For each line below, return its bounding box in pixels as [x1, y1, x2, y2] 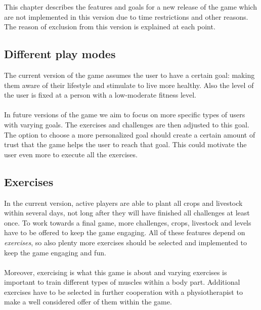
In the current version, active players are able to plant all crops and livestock [4, 197, 243, 208]
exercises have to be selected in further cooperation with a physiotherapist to [4, 286, 243, 297]
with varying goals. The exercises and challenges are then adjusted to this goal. [4, 119, 249, 129]
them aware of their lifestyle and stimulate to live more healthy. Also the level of [4, 79, 254, 90]
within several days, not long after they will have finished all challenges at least [4, 207, 250, 218]
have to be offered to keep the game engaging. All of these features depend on [4, 227, 245, 238]
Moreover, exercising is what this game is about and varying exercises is [4, 267, 227, 277]
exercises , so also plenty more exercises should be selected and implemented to [4, 237, 247, 247]
